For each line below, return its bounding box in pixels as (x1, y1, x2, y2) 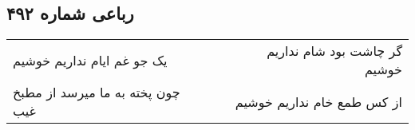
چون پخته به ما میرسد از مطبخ (13, 83, 180, 102)
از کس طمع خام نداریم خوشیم (235, 92, 402, 111)
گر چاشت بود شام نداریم (267, 41, 402, 61)
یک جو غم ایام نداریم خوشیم (13, 50, 168, 69)
